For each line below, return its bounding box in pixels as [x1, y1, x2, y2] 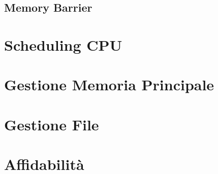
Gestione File [4, 114, 99, 134]
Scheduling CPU [4, 34, 122, 55]
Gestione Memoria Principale [4, 74, 214, 95]
